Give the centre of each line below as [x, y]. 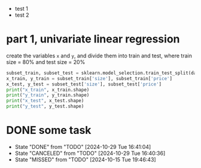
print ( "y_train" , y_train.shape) [48, 95]
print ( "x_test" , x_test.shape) [45, 101]
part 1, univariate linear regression [93, 39]
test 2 [22, 15]
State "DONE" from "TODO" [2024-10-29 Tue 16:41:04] [83, 147]
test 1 [22, 9]
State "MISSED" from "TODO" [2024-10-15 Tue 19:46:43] [86, 160]
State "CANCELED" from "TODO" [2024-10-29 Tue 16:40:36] [90, 153]
